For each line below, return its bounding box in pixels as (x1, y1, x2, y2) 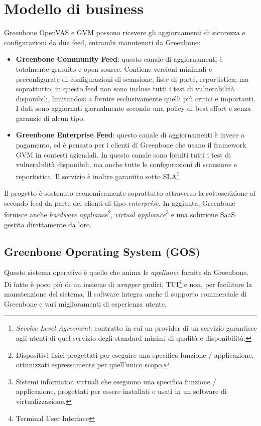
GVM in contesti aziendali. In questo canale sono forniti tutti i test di (16, 149, 231, 160)
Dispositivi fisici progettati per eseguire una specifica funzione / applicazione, (16, 349, 254, 360)
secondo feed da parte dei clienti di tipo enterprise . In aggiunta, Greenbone (4, 197, 235, 208)
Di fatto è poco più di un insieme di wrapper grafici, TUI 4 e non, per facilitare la (4, 277, 252, 289)
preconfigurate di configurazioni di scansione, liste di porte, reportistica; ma (16, 73, 249, 84)
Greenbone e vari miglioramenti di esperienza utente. (4, 298, 167, 309)
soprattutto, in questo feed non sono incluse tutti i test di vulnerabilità (16, 83, 234, 94)
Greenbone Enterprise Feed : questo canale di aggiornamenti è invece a (16, 129, 245, 140)
